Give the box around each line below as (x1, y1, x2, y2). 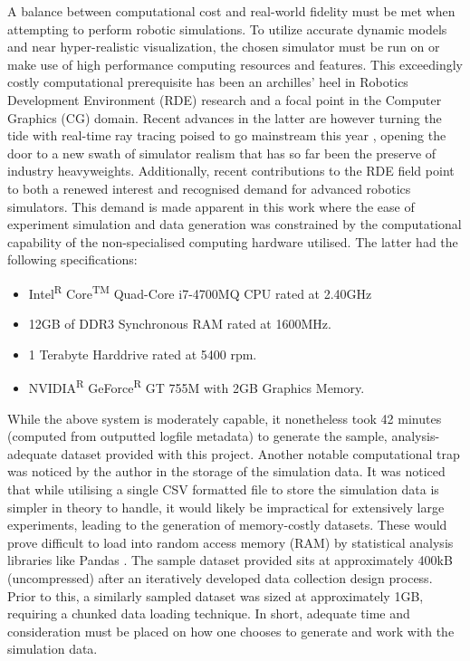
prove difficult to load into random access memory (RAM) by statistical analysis (7, 532, 454, 551)
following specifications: (7, 250, 138, 269)
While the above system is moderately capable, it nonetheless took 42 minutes (7, 408, 442, 427)
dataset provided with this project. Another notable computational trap (61, 444, 460, 463)
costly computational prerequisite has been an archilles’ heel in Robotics (7, 72, 408, 91)
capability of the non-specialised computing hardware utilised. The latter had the (7, 232, 458, 251)
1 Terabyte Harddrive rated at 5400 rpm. (28, 344, 257, 363)
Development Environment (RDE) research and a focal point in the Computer (7, 90, 442, 109)
